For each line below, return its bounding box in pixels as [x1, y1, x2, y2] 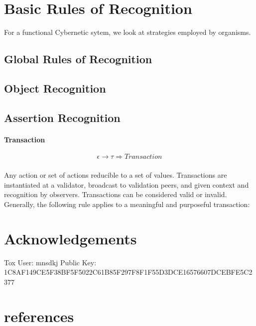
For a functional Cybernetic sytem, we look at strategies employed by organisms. [4, 27, 251, 37]
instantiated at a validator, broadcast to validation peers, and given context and [4, 179, 249, 190]
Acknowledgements [4, 228, 137, 248]
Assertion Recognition [4, 109, 121, 125]
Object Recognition [4, 80, 106, 96]
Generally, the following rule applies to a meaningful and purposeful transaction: [4, 199, 250, 210]
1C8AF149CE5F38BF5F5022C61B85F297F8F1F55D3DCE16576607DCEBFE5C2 [4, 267, 253, 277]
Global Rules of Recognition [4, 51, 152, 67]
